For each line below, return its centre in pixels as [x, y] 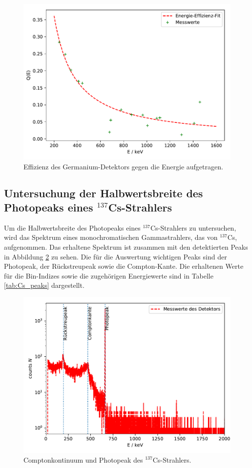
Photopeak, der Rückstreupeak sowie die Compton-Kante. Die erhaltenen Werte [124, 266]
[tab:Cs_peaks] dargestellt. [44, 285]
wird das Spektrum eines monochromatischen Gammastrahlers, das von [111, 237]
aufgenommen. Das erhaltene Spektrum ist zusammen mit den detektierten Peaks [126, 246]
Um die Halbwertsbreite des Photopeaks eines [72, 227]
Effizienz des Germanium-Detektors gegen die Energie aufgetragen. [123, 166]
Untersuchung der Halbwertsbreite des [104, 193]
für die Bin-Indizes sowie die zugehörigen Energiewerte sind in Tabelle [109, 275]
